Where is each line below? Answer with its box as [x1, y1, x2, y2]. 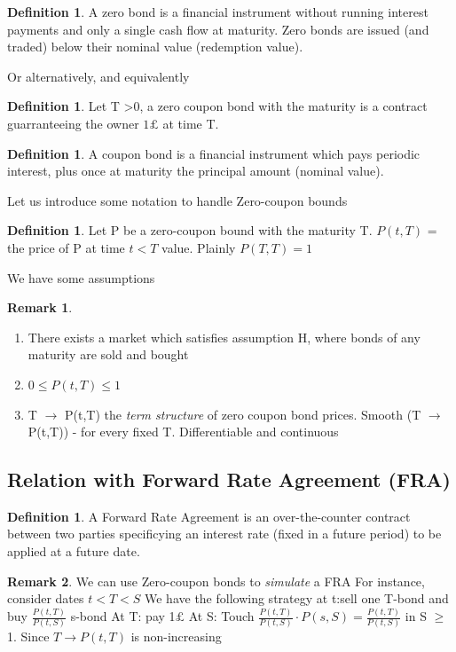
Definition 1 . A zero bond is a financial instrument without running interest [7, 3, 428, 20]
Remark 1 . [7, 298, 73, 317]
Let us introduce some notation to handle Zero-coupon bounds [7, 191, 348, 209]
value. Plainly [161, 238, 236, 256]
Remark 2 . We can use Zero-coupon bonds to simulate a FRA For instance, [7, 571, 425, 590]
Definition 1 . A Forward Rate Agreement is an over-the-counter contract [7, 507, 411, 525]
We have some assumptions [7, 268, 155, 287]
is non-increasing [130, 627, 222, 646]
